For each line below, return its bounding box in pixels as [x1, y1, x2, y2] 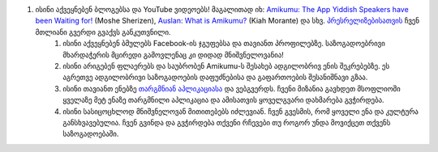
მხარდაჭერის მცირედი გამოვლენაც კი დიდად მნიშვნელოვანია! [62, 49, 284, 60]
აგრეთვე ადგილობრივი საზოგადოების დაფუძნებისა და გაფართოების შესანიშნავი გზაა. [62, 73, 368, 82]
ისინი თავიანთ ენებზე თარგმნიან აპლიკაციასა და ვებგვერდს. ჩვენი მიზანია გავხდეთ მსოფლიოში [62, 83, 401, 93]
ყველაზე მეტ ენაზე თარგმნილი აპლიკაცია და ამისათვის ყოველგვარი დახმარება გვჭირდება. [62, 95, 384, 105]
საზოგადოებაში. [62, 129, 119, 139]
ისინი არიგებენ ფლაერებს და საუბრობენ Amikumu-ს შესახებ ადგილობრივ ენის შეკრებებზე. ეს [62, 61, 390, 70]
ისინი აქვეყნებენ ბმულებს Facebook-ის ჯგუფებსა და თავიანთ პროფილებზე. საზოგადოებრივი [62, 39, 385, 49]
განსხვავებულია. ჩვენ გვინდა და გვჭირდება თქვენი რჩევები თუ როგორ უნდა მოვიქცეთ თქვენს [62, 117, 391, 127]
